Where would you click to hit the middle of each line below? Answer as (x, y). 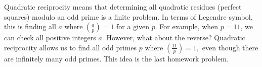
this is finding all (30, 26)
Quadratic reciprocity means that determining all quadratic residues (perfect (123, 7)
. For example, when (187, 26)
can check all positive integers (50, 38)
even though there (230, 47)
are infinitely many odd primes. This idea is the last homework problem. (116, 58)
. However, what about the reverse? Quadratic (173, 38)
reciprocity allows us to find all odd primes (71, 47)
